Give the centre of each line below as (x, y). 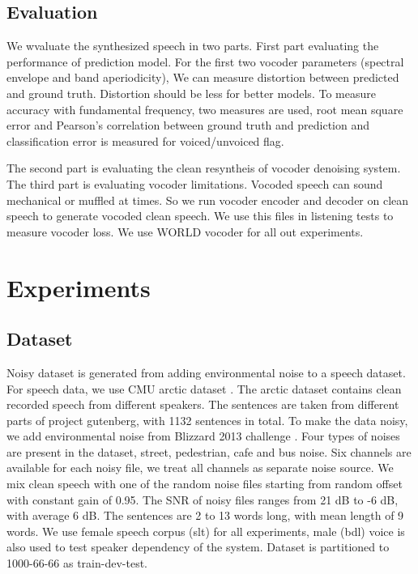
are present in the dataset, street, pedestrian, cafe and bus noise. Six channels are (209, 451)
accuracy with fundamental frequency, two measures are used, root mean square (205, 109)
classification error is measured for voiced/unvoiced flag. (145, 140)
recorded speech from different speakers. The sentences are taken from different (203, 404)
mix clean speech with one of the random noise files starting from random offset (205, 484)
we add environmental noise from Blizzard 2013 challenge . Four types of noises (203, 436)
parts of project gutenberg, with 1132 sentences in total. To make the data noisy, (207, 420)
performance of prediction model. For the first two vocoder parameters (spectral (205, 61)
